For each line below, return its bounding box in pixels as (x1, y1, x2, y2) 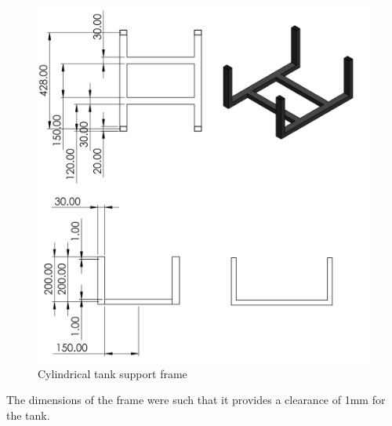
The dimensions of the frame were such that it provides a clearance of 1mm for (6, 391, 386, 408)
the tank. (6, 406, 50, 423)
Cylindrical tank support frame (38, 365, 187, 381)
